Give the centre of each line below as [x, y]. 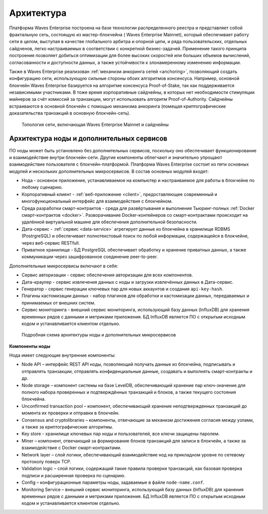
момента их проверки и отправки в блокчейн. [71, 413]
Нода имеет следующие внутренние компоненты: [63, 355]
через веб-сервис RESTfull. [51, 243]
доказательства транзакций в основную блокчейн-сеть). [70, 113]
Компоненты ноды [30, 346]
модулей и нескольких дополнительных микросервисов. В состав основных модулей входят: [109, 171]
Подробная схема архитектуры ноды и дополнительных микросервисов [99, 335]
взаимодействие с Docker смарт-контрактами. [71, 448]
